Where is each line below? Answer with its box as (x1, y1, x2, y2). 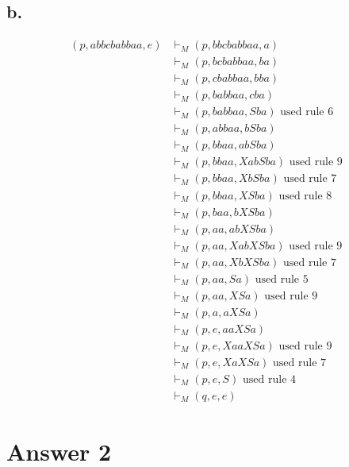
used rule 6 (280, 106, 334, 118)
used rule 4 (243, 373, 297, 385)
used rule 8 (278, 190, 332, 202)
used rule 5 (255, 273, 309, 285)
